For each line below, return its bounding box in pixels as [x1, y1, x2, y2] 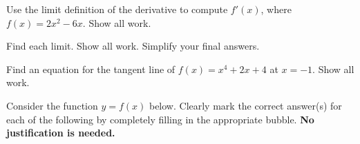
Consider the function [6, 98, 98, 112]
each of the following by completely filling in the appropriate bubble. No [6, 112, 314, 126]
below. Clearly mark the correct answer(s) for [149, 98, 342, 112]
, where [260, 2, 292, 16]
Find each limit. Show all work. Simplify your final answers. [6, 39, 260, 53]
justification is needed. [6, 125, 115, 140]
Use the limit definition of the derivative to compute [6, 2, 228, 16]
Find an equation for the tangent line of [6, 61, 176, 76]
